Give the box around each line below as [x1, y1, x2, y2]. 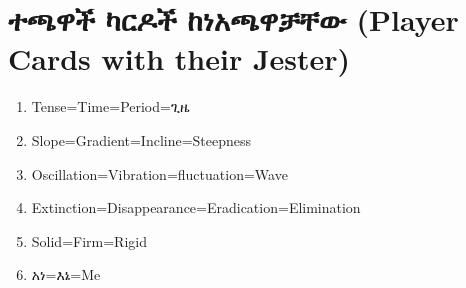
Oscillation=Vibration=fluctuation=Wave [31, 163, 288, 184]
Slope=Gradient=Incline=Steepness [31, 129, 252, 150]
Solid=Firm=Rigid [31, 230, 147, 251]
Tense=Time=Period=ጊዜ [31, 96, 190, 117]
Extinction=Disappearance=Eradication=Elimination [31, 197, 361, 218]
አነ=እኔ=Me [31, 264, 101, 285]
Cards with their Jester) [8, 38, 351, 79]
